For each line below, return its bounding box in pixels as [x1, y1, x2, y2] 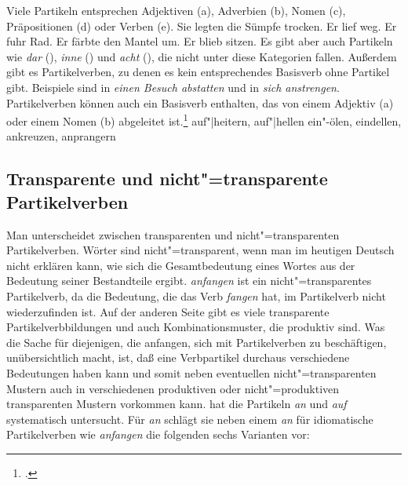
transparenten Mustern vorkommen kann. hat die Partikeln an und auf [6, 396, 347, 412]
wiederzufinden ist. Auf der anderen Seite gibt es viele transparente [6, 303, 330, 319]
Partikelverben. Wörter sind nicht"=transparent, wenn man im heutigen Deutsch [6, 242, 395, 258]
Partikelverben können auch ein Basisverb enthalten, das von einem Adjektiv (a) [6, 94, 394, 111]
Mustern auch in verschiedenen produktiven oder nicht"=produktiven [6, 380, 340, 396]
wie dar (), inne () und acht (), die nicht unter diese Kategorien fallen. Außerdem [6, 48, 397, 64]
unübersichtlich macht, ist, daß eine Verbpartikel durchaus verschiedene [6, 349, 350, 366]
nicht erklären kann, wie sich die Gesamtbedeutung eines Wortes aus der [6, 257, 355, 273]
